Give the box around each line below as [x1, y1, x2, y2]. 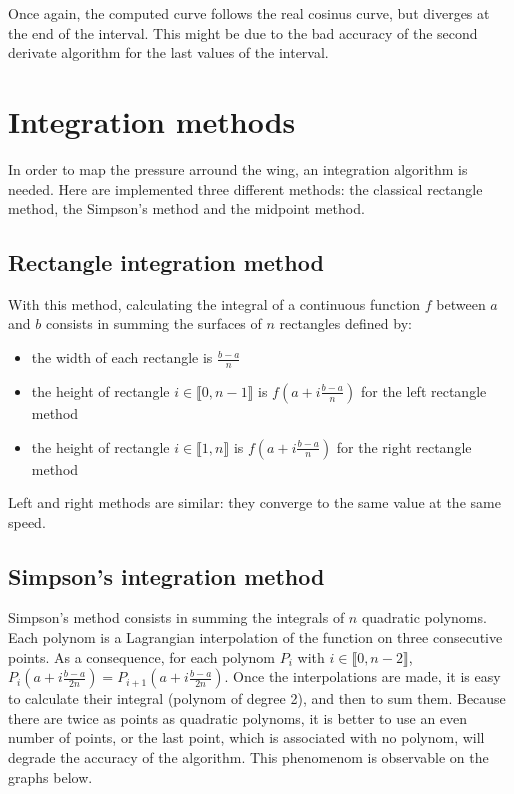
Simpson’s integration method [8, 560, 325, 591]
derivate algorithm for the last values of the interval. [8, 42, 329, 63]
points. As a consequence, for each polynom [8, 646, 276, 667]
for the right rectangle [336, 436, 472, 457]
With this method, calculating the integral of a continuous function [8, 293, 421, 314]
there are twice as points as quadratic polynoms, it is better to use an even [8, 707, 468, 728]
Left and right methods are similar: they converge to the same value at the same [8, 492, 501, 513]
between [436, 293, 486, 314]
